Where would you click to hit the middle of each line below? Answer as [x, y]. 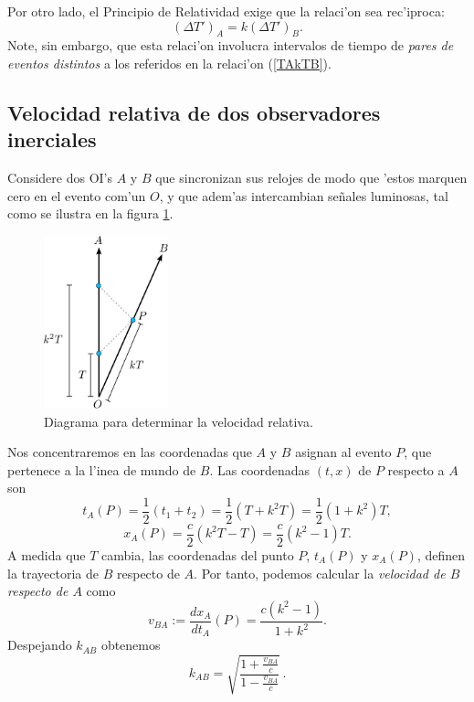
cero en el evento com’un [77, 195]
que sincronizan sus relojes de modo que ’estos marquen [311, 178]
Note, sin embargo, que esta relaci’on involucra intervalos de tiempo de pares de [231, 45]
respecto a [416, 469]
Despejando [40, 645]
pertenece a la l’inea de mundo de [102, 469]
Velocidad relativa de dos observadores [194, 112]
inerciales [52, 139]
